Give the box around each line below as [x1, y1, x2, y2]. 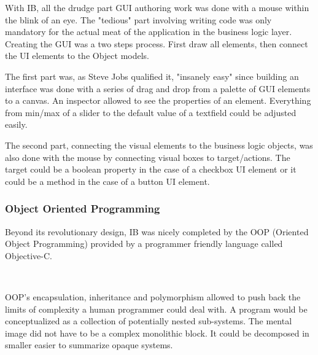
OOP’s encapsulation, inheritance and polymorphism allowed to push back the [5, 290, 301, 303]
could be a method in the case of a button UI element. [5, 174, 210, 187]
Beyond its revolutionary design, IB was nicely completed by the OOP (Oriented [5, 225, 309, 238]
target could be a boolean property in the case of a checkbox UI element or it [5, 163, 297, 176]
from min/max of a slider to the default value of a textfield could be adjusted [5, 106, 297, 119]
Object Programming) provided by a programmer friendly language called [5, 237, 283, 250]
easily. [5, 118, 28, 131]
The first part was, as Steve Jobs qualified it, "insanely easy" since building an [5, 69, 299, 82]
